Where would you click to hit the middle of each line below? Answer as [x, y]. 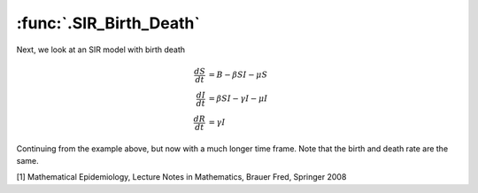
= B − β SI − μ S [238, 75]
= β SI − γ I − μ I [238, 99]
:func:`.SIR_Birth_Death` [108, 23]
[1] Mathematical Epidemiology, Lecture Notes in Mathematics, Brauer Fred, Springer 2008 [181, 177]
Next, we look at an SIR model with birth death [101, 50]
